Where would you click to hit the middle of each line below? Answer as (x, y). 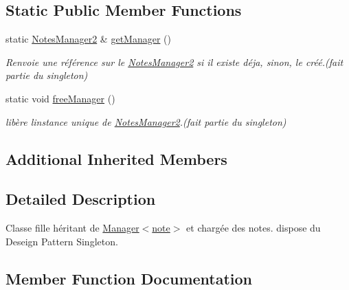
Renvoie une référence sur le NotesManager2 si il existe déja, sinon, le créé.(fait (174, 62)
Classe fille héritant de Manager (72, 228)
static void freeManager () (60, 98)
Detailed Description (81, 199)
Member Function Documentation (129, 278)
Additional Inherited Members (116, 158)
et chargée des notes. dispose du (254, 228)
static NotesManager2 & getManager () (88, 39)
